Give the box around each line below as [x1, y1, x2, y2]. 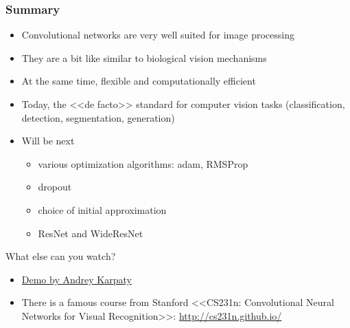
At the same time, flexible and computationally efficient [21, 74, 256, 88]
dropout [38, 179, 72, 194]
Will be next [21, 133, 75, 148]
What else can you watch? [5, 249, 116, 263]
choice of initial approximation [38, 202, 167, 217]
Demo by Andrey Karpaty [21, 272, 132, 286]
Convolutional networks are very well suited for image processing [21, 28, 294, 42]
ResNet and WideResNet [38, 226, 143, 240]
